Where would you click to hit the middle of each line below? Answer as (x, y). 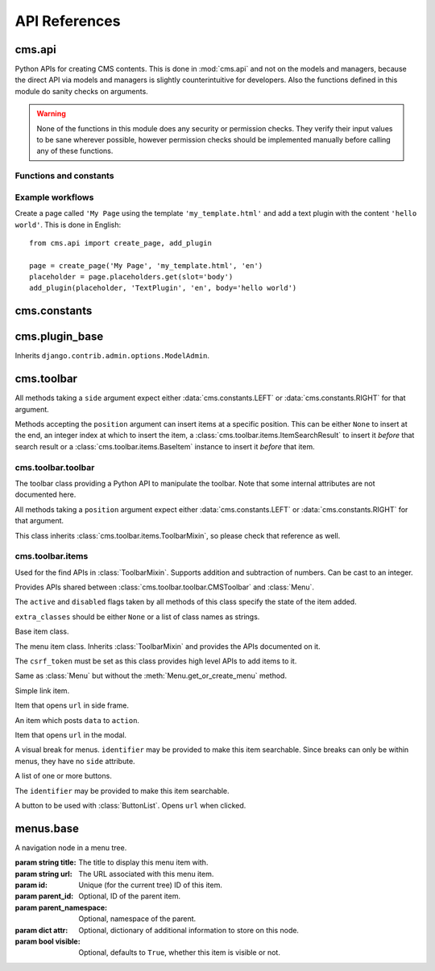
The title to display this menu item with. (143, 862)
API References (68, 21)
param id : (31, 885)
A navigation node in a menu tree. (71, 847)
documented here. (46, 494)
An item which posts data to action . (77, 720)
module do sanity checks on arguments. (81, 91)
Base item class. (42, 631)
